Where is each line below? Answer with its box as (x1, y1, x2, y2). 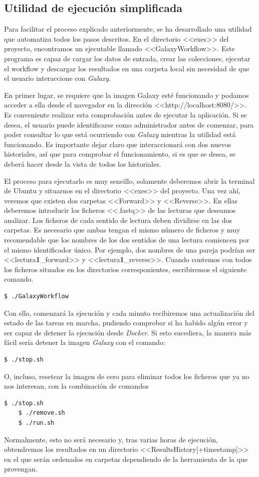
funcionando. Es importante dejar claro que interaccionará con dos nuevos (4, 139, 231, 149)
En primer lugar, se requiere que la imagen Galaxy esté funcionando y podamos (4, 89, 249, 100)
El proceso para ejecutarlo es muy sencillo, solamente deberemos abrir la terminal (4, 175, 255, 186)
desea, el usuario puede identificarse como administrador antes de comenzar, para (4, 119, 254, 130)
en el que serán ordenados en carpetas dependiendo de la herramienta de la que (4, 453, 248, 464)
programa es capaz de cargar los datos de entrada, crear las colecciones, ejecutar (4, 53, 250, 63)
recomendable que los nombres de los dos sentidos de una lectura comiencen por (4, 234, 249, 245)
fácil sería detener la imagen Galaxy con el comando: (4, 337, 165, 347)
